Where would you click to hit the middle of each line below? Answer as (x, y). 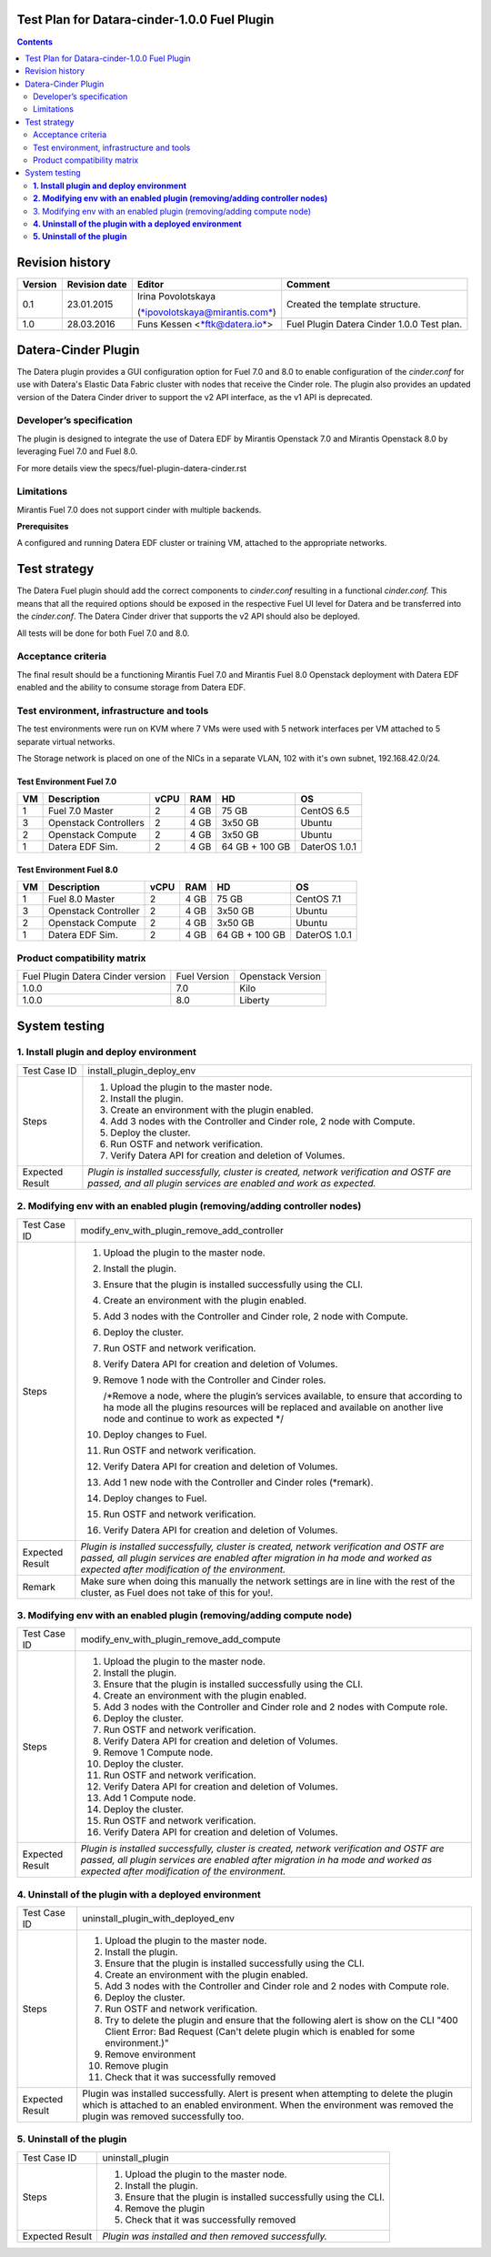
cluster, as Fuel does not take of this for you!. (177, 1592)
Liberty (255, 1001)
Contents (35, 42)
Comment (309, 285)
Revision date (97, 285)
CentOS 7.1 (319, 899)
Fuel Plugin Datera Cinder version (94, 976)
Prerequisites (43, 527)
